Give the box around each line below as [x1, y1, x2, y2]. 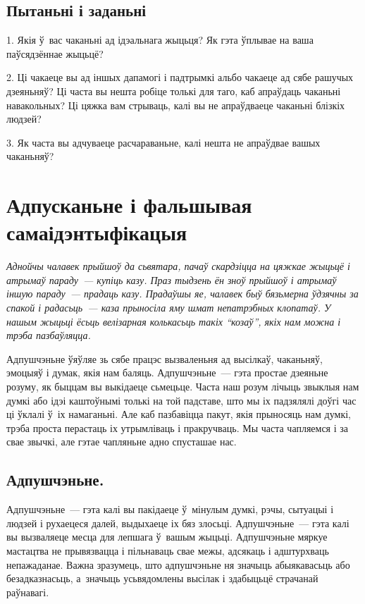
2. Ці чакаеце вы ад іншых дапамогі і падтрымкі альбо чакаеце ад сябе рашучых [6, 70, 354, 85]
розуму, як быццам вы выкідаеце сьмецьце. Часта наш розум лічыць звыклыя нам [6, 379, 359, 394]
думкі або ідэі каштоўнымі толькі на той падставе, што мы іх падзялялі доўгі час [6, 393, 357, 407]
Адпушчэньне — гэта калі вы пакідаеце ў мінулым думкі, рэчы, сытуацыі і [6, 502, 334, 517]
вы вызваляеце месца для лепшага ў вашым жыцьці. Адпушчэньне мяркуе [6, 529, 328, 544]
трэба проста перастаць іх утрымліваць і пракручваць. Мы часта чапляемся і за [6, 420, 349, 435]
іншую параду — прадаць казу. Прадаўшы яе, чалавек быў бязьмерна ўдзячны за [6, 286, 359, 301]
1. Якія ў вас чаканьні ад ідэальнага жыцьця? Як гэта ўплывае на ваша [6, 32, 314, 47]
